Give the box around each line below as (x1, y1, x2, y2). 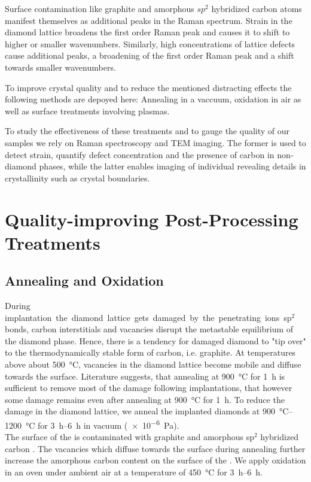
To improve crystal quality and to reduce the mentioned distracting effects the (5, 81, 292, 93)
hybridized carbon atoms (211, 2, 302, 14)
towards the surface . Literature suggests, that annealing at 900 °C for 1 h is (5, 369, 285, 382)
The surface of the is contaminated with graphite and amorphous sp (5, 431, 254, 443)
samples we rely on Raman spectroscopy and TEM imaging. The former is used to (5, 136, 306, 148)
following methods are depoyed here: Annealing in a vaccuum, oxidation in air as (5, 93, 301, 105)
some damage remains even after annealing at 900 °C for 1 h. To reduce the (5, 393, 285, 405)
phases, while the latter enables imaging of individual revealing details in (39, 160, 306, 172)
